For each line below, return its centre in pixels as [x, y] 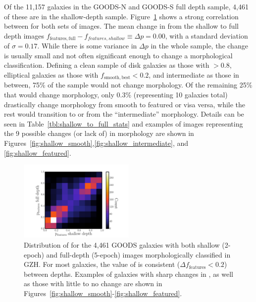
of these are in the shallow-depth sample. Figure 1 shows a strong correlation [121, 16]
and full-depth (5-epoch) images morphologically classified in [138, 254]
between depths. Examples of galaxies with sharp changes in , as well [128, 274]
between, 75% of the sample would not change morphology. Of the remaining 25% [128, 85]
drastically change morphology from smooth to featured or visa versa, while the [125, 104]
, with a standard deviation [206, 35]
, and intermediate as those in [194, 75]
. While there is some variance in [87, 46]
